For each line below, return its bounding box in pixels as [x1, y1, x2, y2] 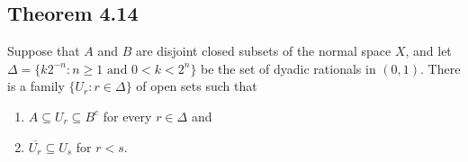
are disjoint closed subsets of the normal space [135, 41, 391, 60]
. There [420, 58, 461, 77]
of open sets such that [136, 76, 257, 95]
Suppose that [7, 41, 80, 60]
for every [103, 106, 152, 125]
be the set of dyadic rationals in [201, 58, 376, 77]
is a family [7, 76, 65, 95]
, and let [405, 41, 452, 60]
